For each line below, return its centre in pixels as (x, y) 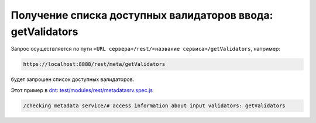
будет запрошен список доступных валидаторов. (73, 79)
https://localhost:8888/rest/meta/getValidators (94, 64)
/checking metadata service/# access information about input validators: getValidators (154, 106)
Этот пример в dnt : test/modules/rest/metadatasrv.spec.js (82, 90)
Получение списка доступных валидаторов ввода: (142, 15)
